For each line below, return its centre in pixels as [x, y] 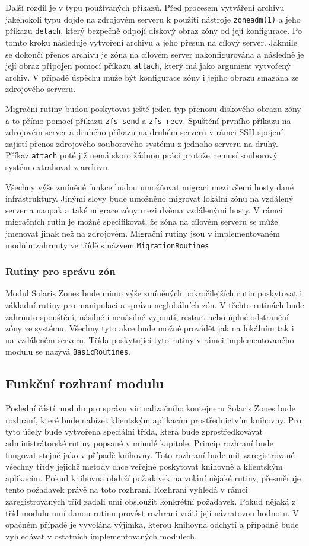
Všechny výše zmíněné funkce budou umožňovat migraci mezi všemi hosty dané [150, 186]
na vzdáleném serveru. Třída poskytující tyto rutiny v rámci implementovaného [150, 339]
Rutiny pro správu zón [60, 271]
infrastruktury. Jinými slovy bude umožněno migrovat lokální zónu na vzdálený [149, 198]
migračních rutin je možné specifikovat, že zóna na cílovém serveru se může [142, 221]
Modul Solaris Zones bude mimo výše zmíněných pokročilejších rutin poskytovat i [154, 293]
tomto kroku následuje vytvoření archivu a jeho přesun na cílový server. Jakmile [151, 42]
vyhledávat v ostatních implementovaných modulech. [101, 536]
